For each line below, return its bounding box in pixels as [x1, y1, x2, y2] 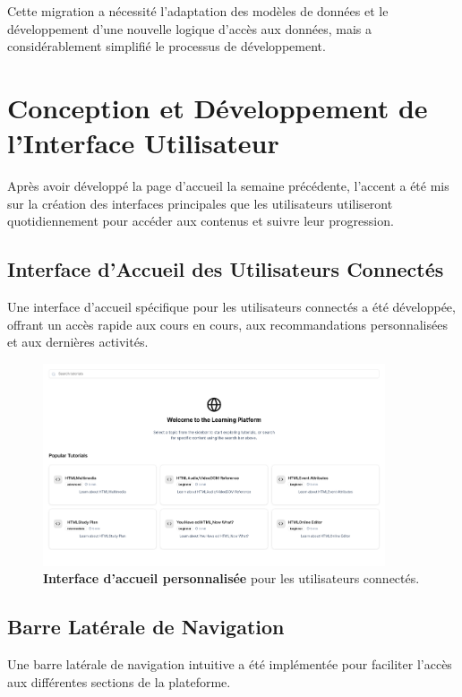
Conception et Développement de [7, 89, 428, 125]
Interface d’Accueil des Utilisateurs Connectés [7, 255, 444, 283]
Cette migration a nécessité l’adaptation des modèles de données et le [7, 2, 389, 20]
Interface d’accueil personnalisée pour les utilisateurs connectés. [43, 569, 420, 588]
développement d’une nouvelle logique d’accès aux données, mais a [7, 19, 372, 38]
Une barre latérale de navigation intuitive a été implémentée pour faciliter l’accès [7, 655, 452, 674]
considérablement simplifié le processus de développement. [7, 37, 326, 56]
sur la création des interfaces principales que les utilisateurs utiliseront [7, 194, 393, 212]
